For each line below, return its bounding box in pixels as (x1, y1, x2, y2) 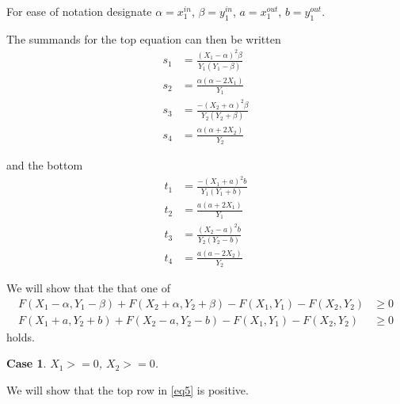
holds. (6, 328, 35, 345)
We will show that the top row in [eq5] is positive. (6, 382, 249, 398)
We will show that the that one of (6, 280, 170, 296)
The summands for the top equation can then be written (6, 30, 281, 47)
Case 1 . (6, 355, 47, 372)
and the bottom (6, 156, 83, 173)
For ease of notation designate (6, 3, 152, 19)
